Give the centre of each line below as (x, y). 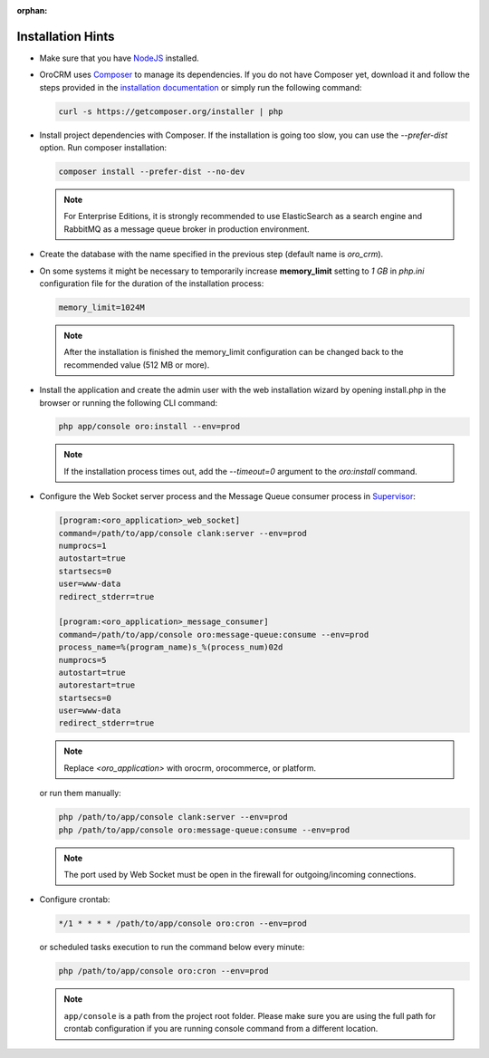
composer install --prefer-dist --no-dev (152, 172)
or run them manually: (80, 793)
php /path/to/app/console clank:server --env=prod (173, 817)
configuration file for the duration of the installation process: (152, 283)
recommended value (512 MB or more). (137, 365)
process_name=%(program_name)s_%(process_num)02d (171, 647)
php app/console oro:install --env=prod (149, 427)
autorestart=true (97, 685)
